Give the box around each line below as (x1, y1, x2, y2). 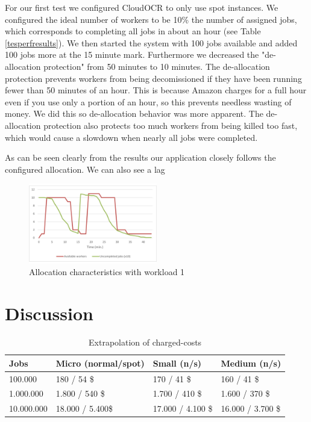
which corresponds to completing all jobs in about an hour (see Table (5, 25, 261, 37)
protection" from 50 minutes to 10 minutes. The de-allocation (43, 60, 270, 72)
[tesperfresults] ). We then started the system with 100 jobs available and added (5, 36, 298, 49)
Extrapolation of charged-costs (89, 336, 202, 349)
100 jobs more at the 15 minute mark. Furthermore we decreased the (5, 48, 259, 61)
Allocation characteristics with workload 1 (29, 265, 185, 278)
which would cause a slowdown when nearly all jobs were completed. (5, 131, 258, 143)
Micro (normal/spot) (55, 356, 145, 369)
